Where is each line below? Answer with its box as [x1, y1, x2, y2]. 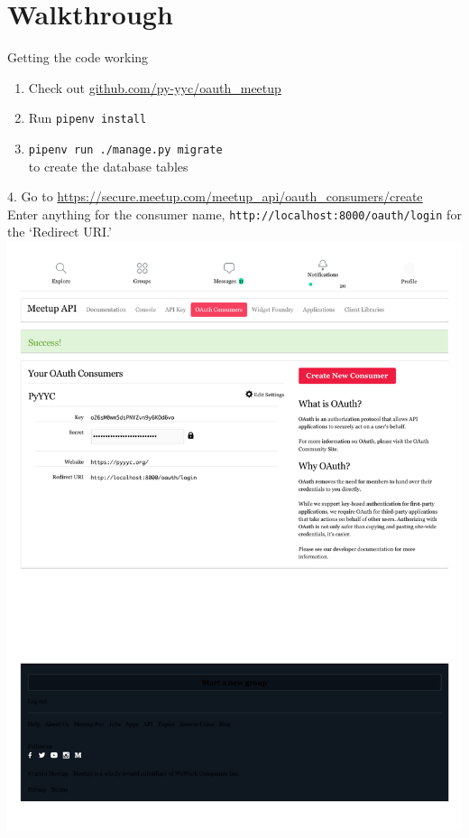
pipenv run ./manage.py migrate [28, 143, 223, 156]
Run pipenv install [28, 108, 147, 127]
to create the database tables [28, 156, 189, 175]
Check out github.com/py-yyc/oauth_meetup [28, 78, 281, 97]
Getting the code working [7, 48, 149, 67]
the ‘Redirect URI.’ [7, 222, 112, 241]
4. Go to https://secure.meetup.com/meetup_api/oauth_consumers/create [7, 187, 423, 206]
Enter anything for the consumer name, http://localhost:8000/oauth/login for [7, 204, 462, 223]
